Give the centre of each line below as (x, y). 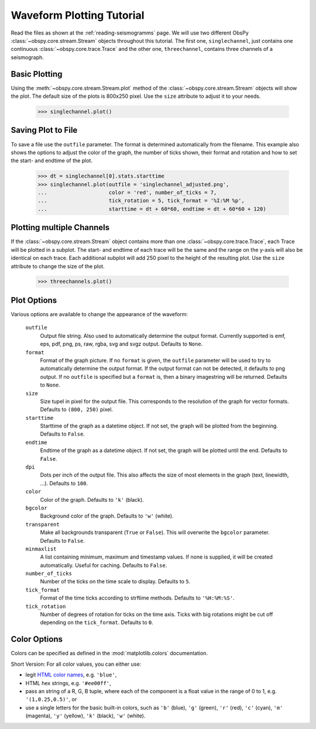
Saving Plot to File (44, 130)
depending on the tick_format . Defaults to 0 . (97, 622)
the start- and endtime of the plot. (52, 160)
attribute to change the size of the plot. (58, 266)
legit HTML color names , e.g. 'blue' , (71, 675)
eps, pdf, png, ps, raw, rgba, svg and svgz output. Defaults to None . (121, 344)
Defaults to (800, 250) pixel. (77, 409)
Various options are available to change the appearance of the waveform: (99, 314)
